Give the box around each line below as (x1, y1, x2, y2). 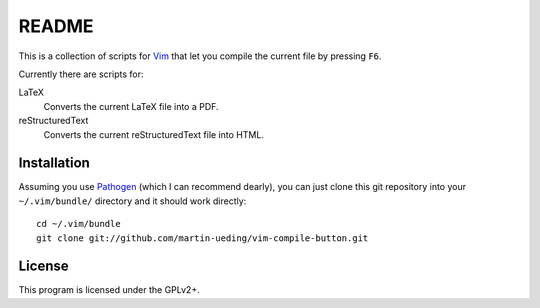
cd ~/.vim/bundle (36, 218, 121, 230)
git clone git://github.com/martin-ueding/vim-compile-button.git (36, 232, 369, 244)
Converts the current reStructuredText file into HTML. (43, 128, 265, 140)
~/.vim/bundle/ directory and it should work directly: (18, 195, 247, 207)
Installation (18, 155, 90, 172)
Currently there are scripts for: (18, 68, 144, 80)
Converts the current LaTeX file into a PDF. (43, 100, 219, 112)
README (18, 15, 94, 37)
